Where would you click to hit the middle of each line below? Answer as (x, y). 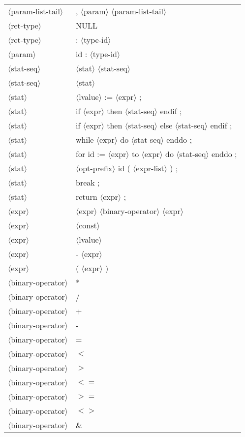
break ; (88, 182)
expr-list (150, 168)
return (86, 197)
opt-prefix (96, 168)
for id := (91, 154)
